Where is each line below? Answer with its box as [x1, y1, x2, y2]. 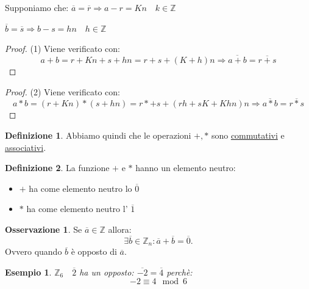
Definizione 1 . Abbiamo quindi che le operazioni [5, 129, 191, 141]
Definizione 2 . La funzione [5, 161, 110, 174]
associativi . [5, 141, 46, 153]
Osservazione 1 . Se [5, 222, 82, 235]
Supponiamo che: [5, 1, 69, 13]
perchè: [166, 265, 193, 278]
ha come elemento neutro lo [29, 181, 132, 194]
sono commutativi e [211, 129, 285, 141]
